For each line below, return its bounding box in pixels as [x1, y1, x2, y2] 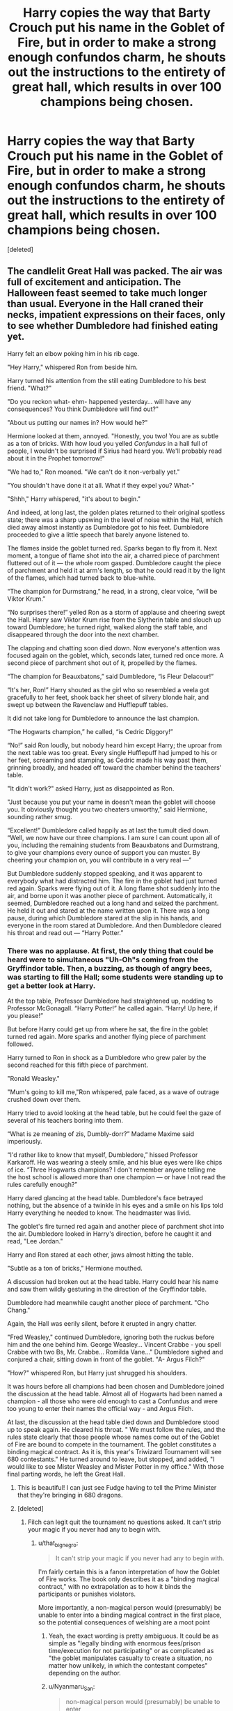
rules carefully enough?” [7, 1181, 78, 1189]
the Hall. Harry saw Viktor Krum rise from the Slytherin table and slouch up [7, 615, 221, 624]
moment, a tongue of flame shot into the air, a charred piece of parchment [7, 551, 220, 560]
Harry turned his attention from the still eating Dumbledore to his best [7, 376, 207, 384]
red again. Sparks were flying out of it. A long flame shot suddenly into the [7, 884, 220, 892]
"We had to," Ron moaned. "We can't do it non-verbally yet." [7, 468, 180, 476]
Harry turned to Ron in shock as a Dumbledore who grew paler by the [7, 1054, 207, 1062]
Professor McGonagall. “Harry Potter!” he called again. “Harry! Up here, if [7, 1004, 218, 1013]
